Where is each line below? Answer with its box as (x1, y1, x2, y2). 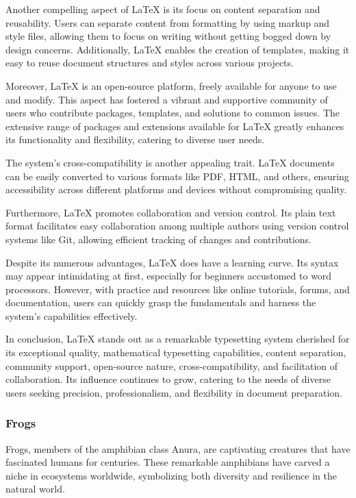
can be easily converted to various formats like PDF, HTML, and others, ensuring (5, 169, 349, 183)
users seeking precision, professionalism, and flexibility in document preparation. (5, 385, 342, 399)
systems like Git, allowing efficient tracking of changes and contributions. (5, 232, 311, 246)
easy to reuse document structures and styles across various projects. (5, 55, 294, 70)
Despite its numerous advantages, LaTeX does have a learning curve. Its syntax (5, 255, 339, 269)
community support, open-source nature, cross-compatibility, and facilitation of (5, 358, 338, 373)
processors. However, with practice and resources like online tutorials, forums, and (5, 282, 350, 296)
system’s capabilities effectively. (5, 308, 138, 323)
